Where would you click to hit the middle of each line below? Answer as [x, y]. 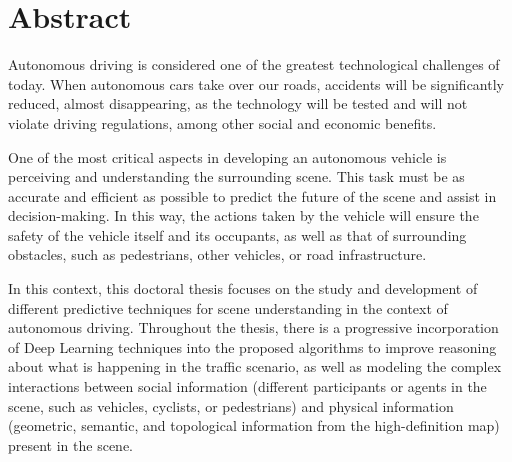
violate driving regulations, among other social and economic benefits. [222, 122]
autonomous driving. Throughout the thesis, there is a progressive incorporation [253, 327]
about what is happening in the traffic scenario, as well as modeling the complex [255, 366]
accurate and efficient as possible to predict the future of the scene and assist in [252, 195]
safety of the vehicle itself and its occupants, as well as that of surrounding [237, 234]
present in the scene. [71, 444]
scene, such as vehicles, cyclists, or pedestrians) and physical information [231, 405]
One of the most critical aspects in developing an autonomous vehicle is [227, 156]
